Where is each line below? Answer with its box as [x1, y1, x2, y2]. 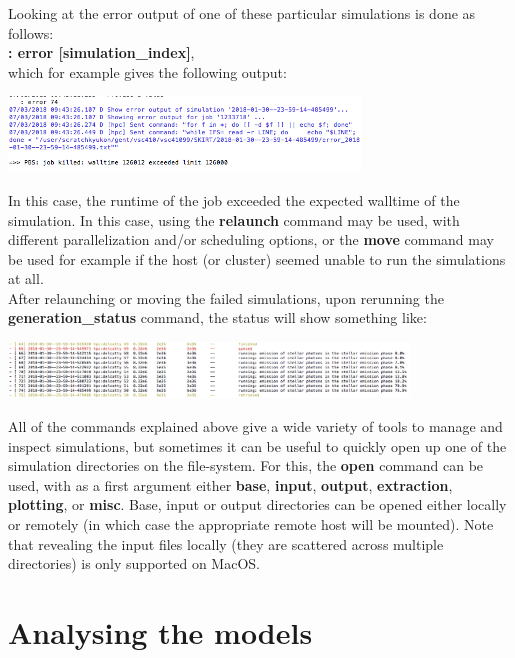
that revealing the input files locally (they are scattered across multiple [8, 533, 444, 554]
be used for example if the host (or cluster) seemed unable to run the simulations [8, 248, 506, 269]
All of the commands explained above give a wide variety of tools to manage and [8, 415, 503, 436]
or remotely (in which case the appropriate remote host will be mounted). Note [8, 513, 494, 534]
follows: [8, 22, 54, 43]
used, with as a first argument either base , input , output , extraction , [8, 474, 453, 495]
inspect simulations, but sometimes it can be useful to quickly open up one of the [8, 435, 507, 456]
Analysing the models [8, 611, 313, 652]
